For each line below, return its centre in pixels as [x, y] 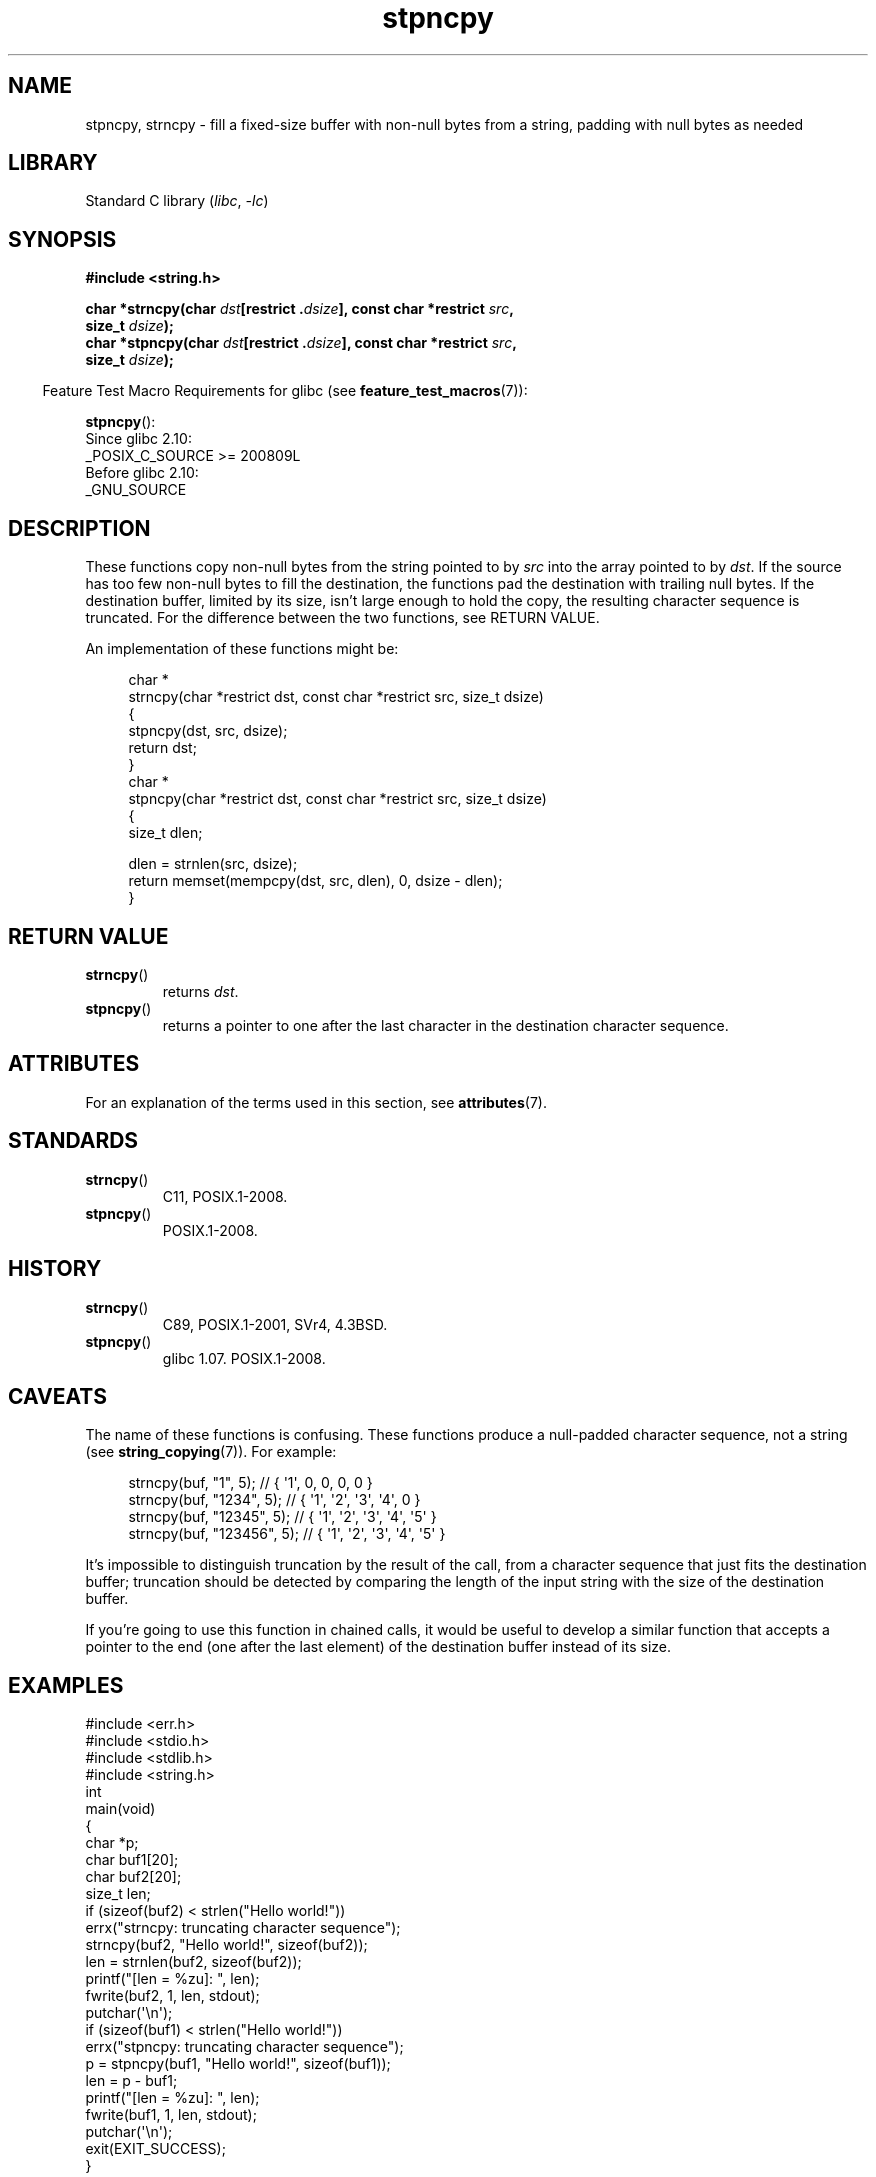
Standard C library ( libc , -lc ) [177, 201]
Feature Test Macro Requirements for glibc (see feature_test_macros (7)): [285, 391]
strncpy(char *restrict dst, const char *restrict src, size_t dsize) [336, 697]
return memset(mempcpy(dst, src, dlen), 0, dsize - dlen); [315, 881]
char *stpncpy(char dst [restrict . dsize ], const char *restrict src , [301, 343]
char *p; [112, 1843]
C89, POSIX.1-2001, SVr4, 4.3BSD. [275, 1324]
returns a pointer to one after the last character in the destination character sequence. [445, 1025]
